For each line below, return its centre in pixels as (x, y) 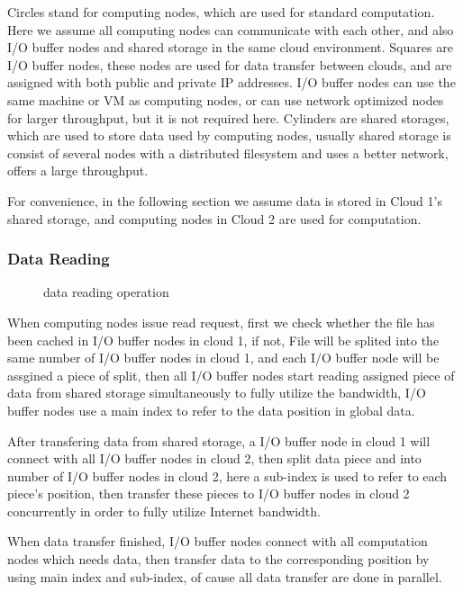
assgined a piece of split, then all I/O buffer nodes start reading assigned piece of (231, 375)
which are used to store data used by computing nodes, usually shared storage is (229, 135)
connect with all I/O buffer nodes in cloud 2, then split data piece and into (214, 458)
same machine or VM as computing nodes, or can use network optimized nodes (226, 99)
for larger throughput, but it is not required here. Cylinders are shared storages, (228, 117)
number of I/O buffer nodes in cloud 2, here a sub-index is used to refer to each (227, 475)
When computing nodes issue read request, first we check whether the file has (221, 322)
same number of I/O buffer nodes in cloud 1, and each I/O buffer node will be (223, 358)
